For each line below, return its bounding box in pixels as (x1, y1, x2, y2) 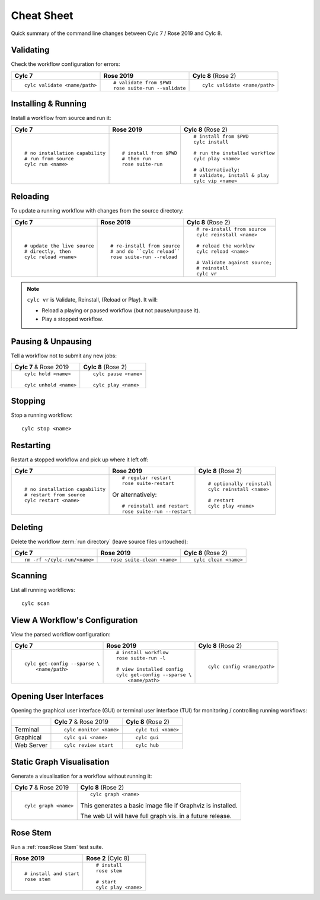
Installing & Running (11, 99, 87, 109)
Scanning (11, 571, 47, 581)
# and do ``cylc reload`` (110, 248, 180, 255)
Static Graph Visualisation (11, 757, 110, 767)
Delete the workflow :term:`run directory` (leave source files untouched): (11, 538, 188, 545)
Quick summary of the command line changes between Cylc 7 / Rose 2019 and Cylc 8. (11, 30, 222, 37)
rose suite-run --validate (113, 85, 186, 91)
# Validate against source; (196, 259, 272, 265)
